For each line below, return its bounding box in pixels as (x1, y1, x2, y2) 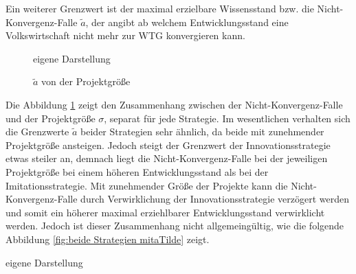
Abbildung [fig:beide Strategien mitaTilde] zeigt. (5, 231, 210, 246)
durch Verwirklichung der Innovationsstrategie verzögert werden (80, 192, 350, 206)
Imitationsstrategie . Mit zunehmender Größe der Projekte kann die (5, 178, 288, 192)
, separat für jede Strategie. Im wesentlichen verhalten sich (104, 111, 351, 125)
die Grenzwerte (5, 124, 69, 139)
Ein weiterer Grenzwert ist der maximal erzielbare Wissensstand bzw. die (5, 1, 314, 15)
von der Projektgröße (41, 74, 131, 89)
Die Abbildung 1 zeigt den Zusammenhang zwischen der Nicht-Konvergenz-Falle (5, 97, 343, 111)
